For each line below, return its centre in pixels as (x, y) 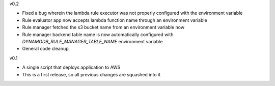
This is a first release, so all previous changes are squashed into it (91, 74)
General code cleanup (45, 49)
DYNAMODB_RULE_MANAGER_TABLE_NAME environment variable (92, 41)
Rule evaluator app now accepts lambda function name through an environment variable (115, 20)
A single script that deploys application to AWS (71, 67)
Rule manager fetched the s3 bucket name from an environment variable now (103, 27)
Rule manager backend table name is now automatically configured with (98, 34)
